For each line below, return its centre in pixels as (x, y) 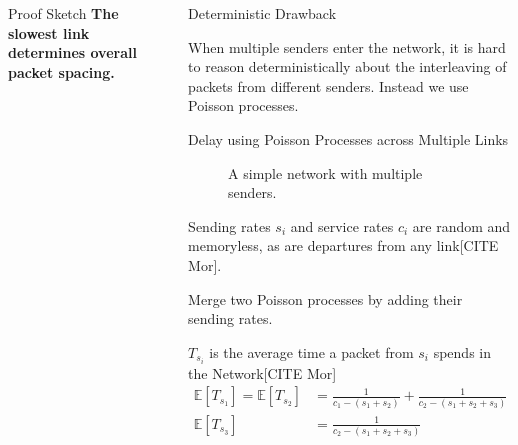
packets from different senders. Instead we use (328, 85)
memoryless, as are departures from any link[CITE (343, 245)
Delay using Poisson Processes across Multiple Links (348, 138)
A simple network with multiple (325, 172)
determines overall (72, 52)
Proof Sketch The (63, 13)
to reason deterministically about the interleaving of (347, 66)
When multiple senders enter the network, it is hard (347, 46)
